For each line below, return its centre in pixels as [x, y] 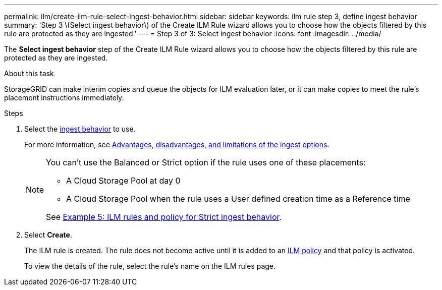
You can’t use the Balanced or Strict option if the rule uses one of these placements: [206, 162]
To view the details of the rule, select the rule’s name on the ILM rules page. [150, 266]
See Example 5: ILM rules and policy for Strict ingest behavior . [164, 217]
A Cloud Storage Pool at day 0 [123, 181]
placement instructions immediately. [64, 98]
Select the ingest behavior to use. [80, 129]
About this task [29, 73]
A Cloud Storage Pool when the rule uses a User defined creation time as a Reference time [238, 199]
